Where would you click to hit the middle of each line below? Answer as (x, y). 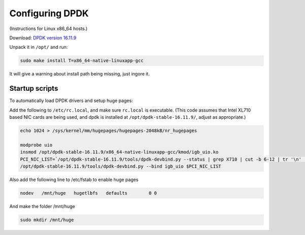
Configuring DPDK (49, 13)
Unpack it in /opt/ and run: (39, 47)
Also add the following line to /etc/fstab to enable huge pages (74, 179)
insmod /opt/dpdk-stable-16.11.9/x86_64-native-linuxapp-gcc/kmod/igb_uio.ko (119, 152)
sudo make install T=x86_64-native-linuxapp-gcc (82, 61)
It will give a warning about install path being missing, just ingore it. (80, 74)
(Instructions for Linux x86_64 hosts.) (49, 29)
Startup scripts (34, 88)
